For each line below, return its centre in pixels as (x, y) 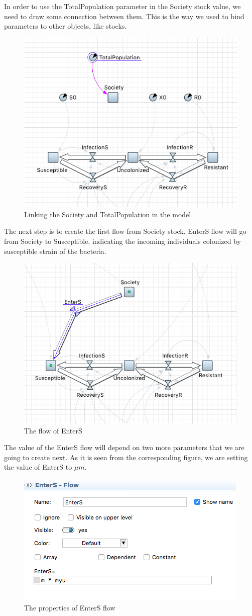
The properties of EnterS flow (70, 607)
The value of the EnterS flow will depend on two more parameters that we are (124, 447)
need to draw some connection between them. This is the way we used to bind (124, 16)
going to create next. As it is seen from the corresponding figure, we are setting (126, 457)
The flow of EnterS (53, 430)
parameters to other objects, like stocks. (66, 26)
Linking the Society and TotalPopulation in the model (108, 214)
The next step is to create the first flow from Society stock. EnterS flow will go (125, 231)
